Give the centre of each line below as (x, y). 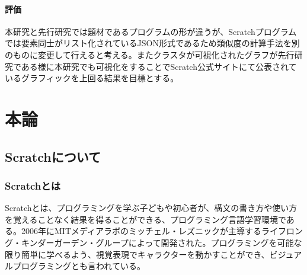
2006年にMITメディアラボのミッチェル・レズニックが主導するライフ (154, 231)
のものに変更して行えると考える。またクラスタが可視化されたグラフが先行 (150, 54)
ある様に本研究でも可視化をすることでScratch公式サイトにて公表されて (159, 66)
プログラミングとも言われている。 (79, 266)
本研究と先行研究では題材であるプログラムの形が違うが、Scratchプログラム (151, 31)
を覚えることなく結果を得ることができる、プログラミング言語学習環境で (145, 219)
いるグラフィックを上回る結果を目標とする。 (92, 78)
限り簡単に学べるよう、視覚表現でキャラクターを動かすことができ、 (137, 254)
